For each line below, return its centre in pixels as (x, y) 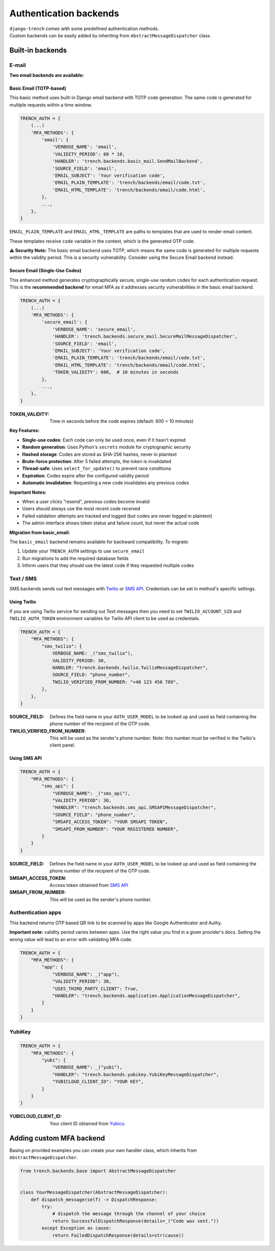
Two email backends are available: (47, 75)
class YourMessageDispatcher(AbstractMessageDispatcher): (94, 1193)
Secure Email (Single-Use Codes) (45, 271)
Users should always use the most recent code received (81, 509)
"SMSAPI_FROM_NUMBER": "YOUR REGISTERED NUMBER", (115, 829)
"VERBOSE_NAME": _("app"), (86, 974)
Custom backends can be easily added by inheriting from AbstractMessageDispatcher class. (110, 35)
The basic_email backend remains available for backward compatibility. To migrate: (99, 542)
